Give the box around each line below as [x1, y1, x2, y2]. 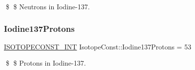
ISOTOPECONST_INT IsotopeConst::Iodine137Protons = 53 [4, 41, 192, 51]
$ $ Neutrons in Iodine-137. [5, 1, 90, 11]
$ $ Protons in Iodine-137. [5, 58, 86, 68]
